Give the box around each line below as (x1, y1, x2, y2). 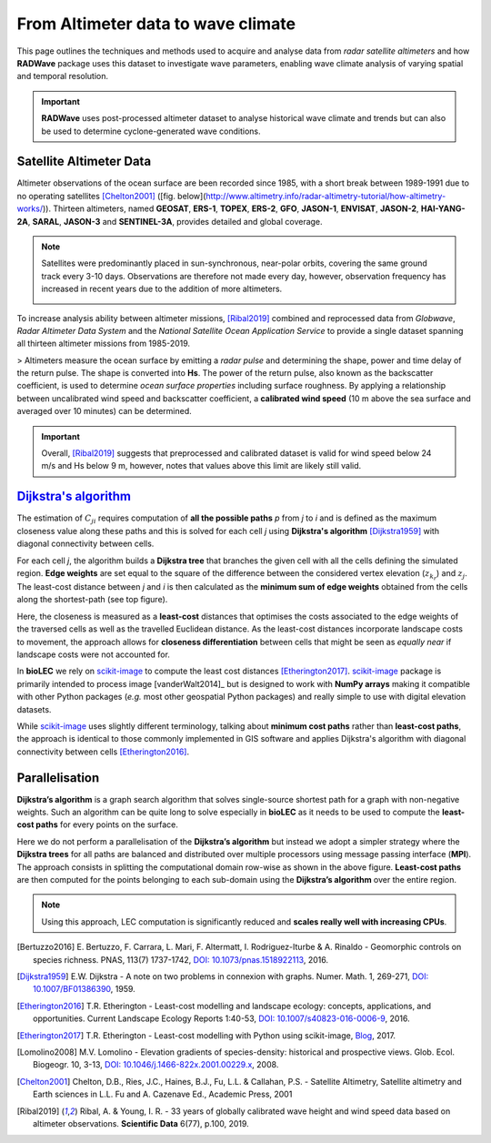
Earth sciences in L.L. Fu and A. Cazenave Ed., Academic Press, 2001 (33, 1088, 293, 1100)
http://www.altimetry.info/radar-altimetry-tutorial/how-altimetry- (205, 190, 446, 201)
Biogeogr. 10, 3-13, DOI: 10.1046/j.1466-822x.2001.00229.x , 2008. (33, 1059, 279, 1070)
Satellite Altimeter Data (16, 154, 152, 169)
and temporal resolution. (16, 71, 109, 82)
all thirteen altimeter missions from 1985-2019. (16, 338, 191, 349)
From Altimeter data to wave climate (16, 14, 296, 34)
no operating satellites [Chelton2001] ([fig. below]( (16, 190, 206, 201)
